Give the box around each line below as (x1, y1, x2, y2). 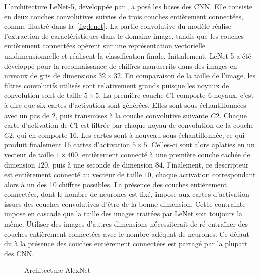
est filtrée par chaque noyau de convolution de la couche (80, 120, 254, 130)
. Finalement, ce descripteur (162, 159, 249, 170)
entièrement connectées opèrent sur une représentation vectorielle (4, 40, 206, 51)
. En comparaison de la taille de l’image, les (120, 70, 256, 81)
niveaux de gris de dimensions (4, 70, 96, 81)
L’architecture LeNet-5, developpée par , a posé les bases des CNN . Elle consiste (4, 1, 252, 11)
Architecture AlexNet (24, 265, 91, 275)
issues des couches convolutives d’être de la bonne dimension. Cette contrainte (4, 198, 246, 209)
